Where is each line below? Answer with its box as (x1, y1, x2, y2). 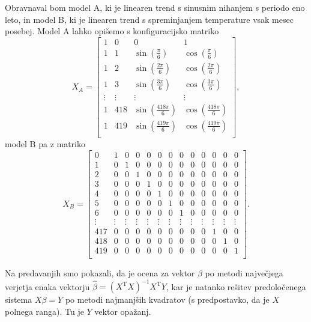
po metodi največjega (205, 267, 283, 279)
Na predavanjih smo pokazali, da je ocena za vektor (5, 267, 195, 279)
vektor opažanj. (94, 305, 151, 317)
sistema (5, 293, 32, 306)
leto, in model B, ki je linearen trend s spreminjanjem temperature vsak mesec (5, 13, 294, 25)
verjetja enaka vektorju (5, 280, 90, 293)
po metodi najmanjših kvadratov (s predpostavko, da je (65, 293, 270, 306)
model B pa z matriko (5, 138, 85, 150)
